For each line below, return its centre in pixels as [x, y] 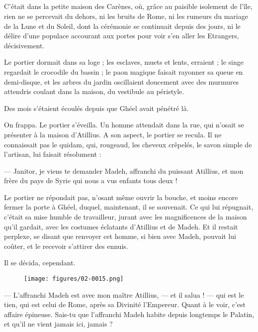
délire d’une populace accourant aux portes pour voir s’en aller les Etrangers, [122, 36]
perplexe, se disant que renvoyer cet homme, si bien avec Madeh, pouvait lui [120, 236]
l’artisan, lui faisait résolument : [53, 154]
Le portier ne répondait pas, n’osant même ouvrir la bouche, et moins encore [121, 197]
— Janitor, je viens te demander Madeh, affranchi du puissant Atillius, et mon [124, 170]
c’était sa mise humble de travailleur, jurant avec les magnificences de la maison [126, 217]
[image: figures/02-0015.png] [74, 279]
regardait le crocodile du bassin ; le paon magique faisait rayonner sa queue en [124, 71]
